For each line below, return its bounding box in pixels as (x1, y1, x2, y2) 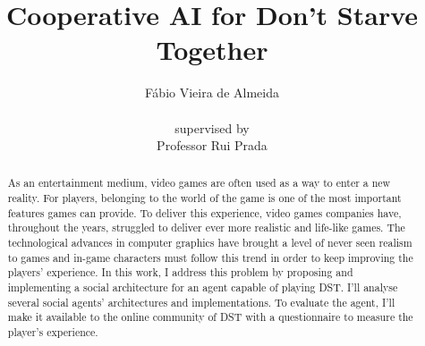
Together (156, 31, 268, 68)
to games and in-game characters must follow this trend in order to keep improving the (7, 249, 413, 265)
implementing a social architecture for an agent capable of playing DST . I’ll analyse (7, 280, 398, 295)
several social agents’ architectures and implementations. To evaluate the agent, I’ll (7, 294, 395, 309)
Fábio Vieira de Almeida (145, 83, 279, 102)
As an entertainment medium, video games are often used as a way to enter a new (7, 175, 391, 190)
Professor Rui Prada (157, 136, 268, 155)
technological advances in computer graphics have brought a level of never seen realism (7, 235, 412, 250)
